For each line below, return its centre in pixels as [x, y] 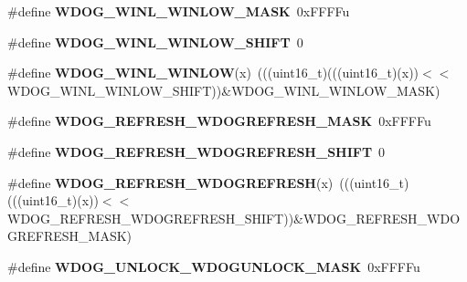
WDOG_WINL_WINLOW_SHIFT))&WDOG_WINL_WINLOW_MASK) [224, 90]
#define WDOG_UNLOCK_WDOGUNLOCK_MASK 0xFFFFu [214, 266]
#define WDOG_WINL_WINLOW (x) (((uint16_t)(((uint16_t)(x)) [213, 73]
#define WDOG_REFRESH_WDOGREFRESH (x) [170, 182]
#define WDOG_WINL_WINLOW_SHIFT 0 [155, 42]
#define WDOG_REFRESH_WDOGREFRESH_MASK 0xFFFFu [219, 121]
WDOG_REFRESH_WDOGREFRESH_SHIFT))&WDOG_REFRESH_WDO [234, 218]
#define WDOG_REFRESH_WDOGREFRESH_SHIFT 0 [196, 151]
